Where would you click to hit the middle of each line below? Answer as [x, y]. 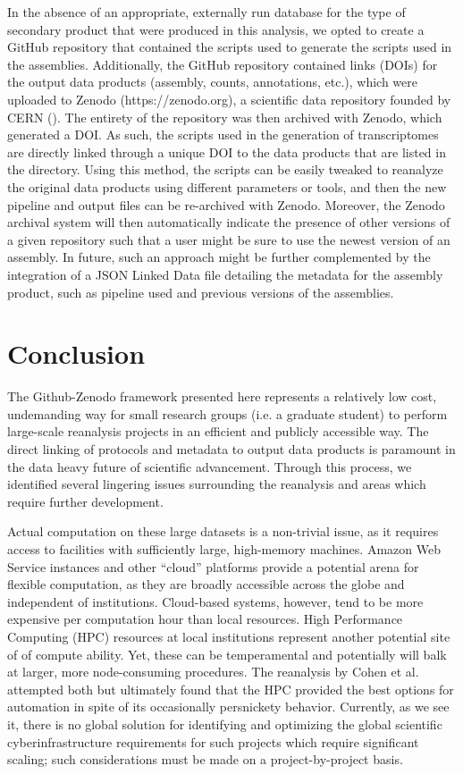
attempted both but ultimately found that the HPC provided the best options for [231, 689]
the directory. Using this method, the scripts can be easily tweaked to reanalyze [225, 169]
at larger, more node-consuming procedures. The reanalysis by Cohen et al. [213, 672]
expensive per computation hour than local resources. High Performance [205, 619]
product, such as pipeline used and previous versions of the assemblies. [201, 292]
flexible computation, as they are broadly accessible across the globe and [206, 584]
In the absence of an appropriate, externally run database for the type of [206, 12]
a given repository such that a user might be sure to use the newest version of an [229, 239]
